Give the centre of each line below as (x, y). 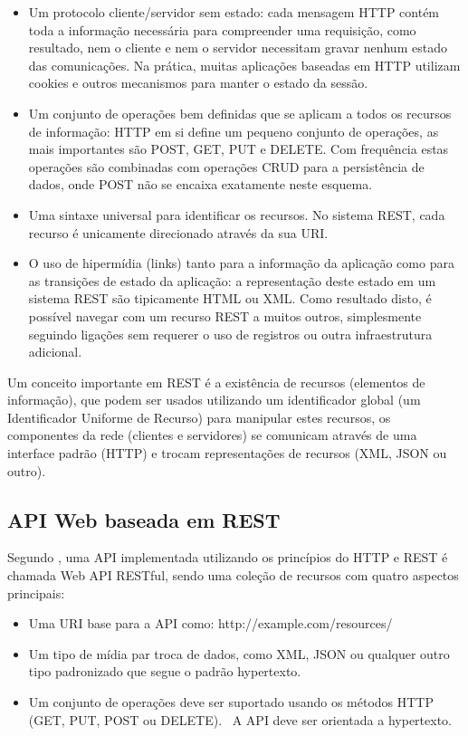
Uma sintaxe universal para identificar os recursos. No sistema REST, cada (237, 214)
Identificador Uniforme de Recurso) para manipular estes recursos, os (199, 417)
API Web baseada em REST (144, 519)
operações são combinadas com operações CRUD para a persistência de (226, 166)
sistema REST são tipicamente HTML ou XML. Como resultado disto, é (230, 298)
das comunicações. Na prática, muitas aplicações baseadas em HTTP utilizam (244, 65)
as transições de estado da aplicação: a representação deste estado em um (232, 280)
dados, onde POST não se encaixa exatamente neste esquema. (201, 184)
